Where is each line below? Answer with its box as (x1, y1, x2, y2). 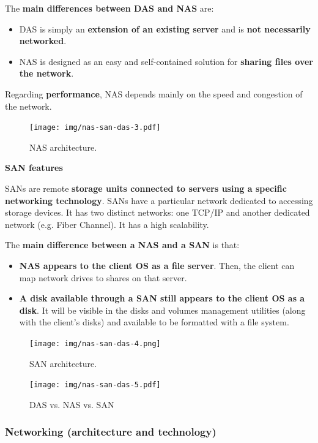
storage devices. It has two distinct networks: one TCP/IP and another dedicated (5, 206, 310, 219)
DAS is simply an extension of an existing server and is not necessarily (19, 22, 311, 35)
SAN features (5, 161, 63, 174)
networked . (19, 34, 67, 47)
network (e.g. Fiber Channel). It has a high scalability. (5, 218, 209, 230)
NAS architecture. (29, 140, 97, 153)
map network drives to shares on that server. (19, 271, 187, 284)
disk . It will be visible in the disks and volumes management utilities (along (19, 303, 306, 316)
